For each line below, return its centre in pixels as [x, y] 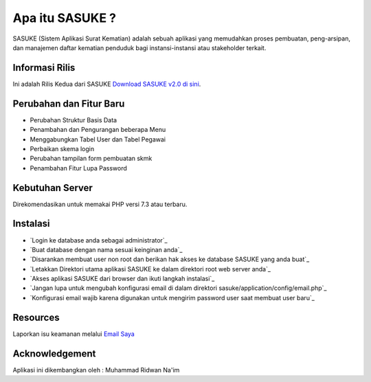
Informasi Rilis [44, 68]
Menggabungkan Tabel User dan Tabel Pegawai [98, 139]
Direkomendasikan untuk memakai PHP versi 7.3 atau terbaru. [100, 204]
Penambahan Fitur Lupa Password [78, 168]
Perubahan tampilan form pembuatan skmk [91, 159]
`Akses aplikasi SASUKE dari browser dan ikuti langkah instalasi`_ [122, 279]
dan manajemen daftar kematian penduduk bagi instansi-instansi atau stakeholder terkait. [139, 47]
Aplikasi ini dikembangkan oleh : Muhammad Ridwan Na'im [96, 370]
